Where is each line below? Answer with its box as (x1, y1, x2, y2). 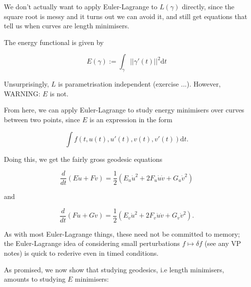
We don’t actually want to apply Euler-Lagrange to (4, 1, 157, 11)
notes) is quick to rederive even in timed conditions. (4, 248, 159, 258)
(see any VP (204, 238, 241, 248)
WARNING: (4, 88, 40, 98)
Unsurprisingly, (4, 79, 49, 89)
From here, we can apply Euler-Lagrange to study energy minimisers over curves (4, 105, 245, 115)
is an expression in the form (89, 114, 173, 124)
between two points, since (4, 114, 80, 124)
